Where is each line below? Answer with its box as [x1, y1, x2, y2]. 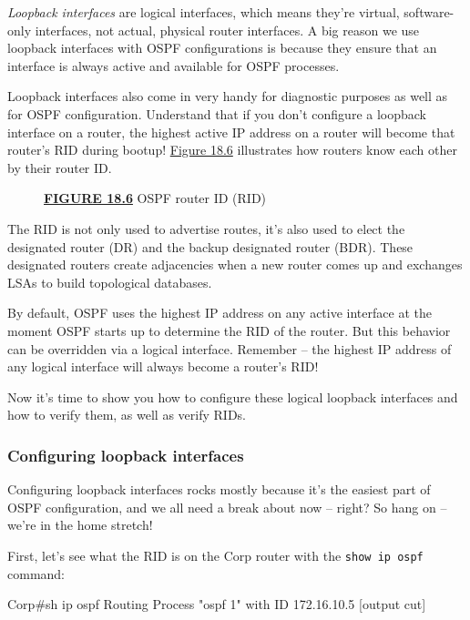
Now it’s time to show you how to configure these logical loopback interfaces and [7, 387, 458, 406]
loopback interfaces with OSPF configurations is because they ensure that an [7, 38, 437, 57]
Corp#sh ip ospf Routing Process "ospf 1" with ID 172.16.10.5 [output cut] [7, 595, 426, 614]
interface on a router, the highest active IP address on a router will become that [7, 122, 455, 141]
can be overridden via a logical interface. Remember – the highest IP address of [7, 339, 452, 358]
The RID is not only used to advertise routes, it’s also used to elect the [7, 219, 405, 238]
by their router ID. [7, 158, 112, 177]
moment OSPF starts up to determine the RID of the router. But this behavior [7, 320, 451, 340]
